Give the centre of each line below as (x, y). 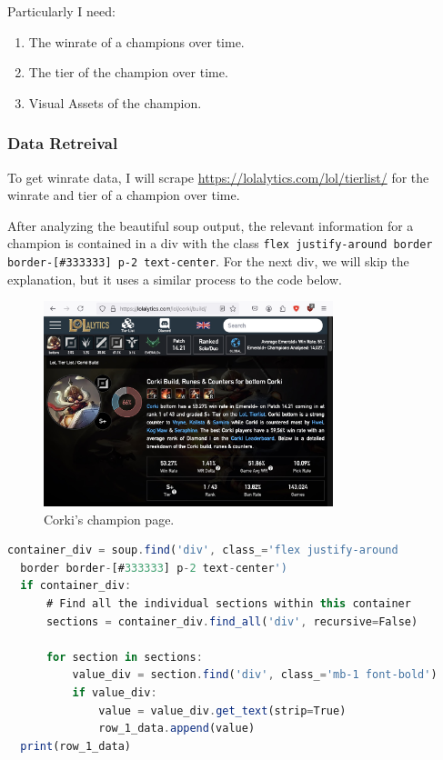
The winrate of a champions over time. (136, 41)
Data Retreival (63, 143)
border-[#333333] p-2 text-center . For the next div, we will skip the (208, 261)
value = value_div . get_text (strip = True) (222, 710)
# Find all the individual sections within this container (228, 604)
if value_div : (115, 692)
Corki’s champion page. (109, 519)
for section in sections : (124, 657)
